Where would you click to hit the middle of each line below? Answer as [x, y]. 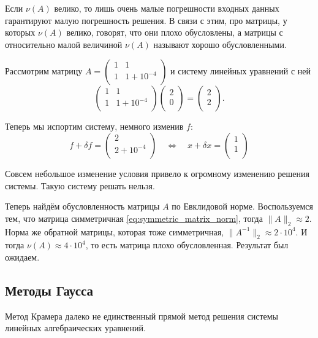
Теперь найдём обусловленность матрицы [82, 206]
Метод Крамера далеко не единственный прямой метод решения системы [142, 316]
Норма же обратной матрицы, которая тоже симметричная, [115, 231]
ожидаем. [22, 257]
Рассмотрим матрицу [44, 71]
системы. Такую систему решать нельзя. [80, 185]
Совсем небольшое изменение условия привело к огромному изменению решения [157, 173]
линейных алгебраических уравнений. [75, 328]
